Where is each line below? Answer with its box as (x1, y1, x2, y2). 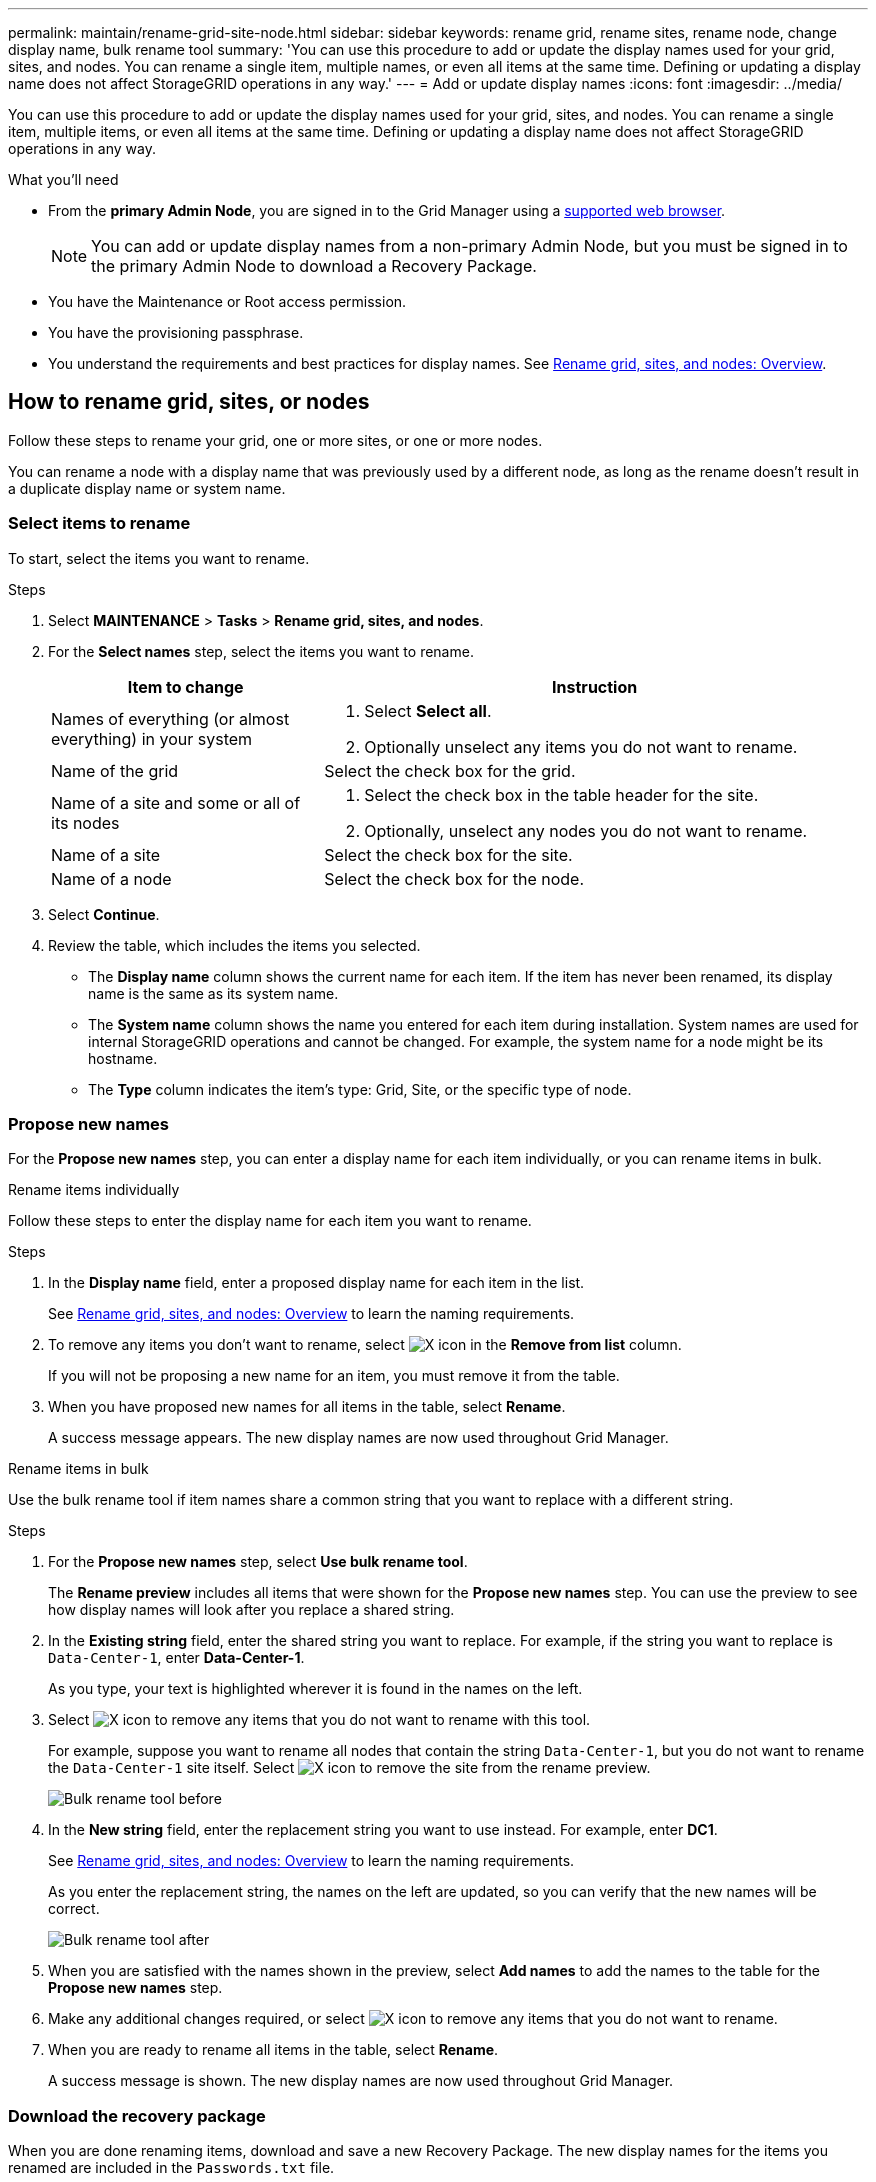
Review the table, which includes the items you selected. (48, 936, 421, 954)
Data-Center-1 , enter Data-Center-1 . (48, 1649, 305, 1667)
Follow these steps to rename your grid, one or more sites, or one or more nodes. (8, 431, 543, 449)
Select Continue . (48, 905, 160, 923)
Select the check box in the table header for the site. (364, 784, 759, 805)
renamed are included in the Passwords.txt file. (8, 2159, 335, 2177)
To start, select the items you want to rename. (8, 549, 310, 567)
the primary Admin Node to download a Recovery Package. (91, 256, 537, 276)
